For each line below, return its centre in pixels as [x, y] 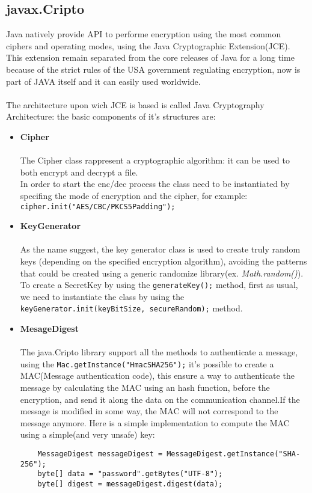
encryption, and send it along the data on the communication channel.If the [160, 399]
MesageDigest [49, 329]
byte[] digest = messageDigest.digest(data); [130, 484]
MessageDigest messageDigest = [100, 454]
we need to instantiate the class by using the [102, 296]
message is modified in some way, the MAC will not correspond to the [149, 411]
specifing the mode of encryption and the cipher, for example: [134, 195]
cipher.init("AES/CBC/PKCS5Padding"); [98, 207]
